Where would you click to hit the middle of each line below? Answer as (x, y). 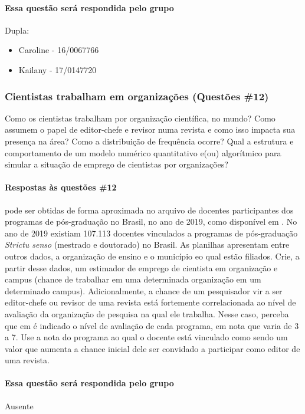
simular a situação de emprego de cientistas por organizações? (117, 164)
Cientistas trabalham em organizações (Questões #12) (137, 96)
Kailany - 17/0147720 (58, 69)
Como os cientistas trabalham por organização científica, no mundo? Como (140, 118)
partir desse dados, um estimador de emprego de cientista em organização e (141, 267)
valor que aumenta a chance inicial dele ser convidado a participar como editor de (152, 348)
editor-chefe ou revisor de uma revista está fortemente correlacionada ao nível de (150, 302)
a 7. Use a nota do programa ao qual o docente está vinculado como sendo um (146, 337)
